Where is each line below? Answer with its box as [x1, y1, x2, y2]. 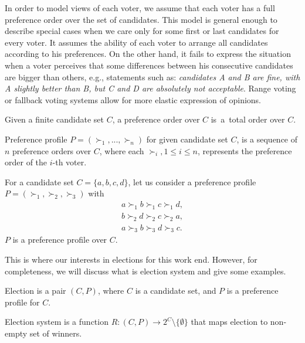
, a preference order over [112, 113, 200, 125]
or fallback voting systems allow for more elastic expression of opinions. [5, 93, 262, 106]
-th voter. [52, 156, 87, 168]
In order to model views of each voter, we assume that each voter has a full [5, 2, 275, 13]
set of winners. [29, 327, 82, 339]
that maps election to [191, 315, 268, 328]
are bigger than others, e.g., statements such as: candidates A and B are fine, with [5, 70, 300, 83]
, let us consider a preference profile [128, 175, 256, 188]
